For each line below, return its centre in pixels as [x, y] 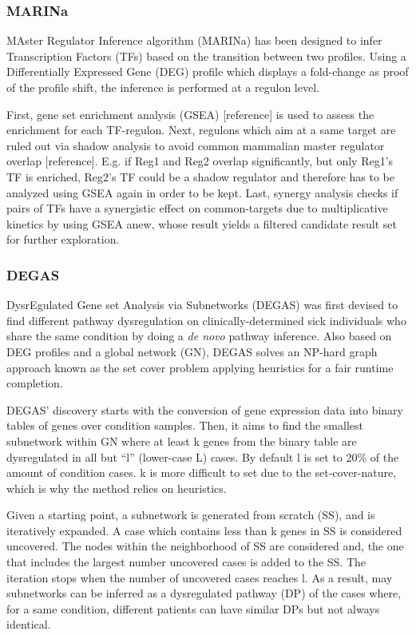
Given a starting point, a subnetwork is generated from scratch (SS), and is [191, 515]
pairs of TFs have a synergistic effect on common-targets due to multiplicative [197, 208]
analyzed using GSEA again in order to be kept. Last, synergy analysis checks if [202, 192]
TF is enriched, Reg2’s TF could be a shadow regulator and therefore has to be [201, 176]
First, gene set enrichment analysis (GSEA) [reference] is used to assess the [190, 114]
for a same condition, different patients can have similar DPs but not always [193, 608]
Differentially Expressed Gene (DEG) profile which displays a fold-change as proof [208, 71]
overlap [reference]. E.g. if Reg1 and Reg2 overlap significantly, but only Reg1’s [200, 161]
